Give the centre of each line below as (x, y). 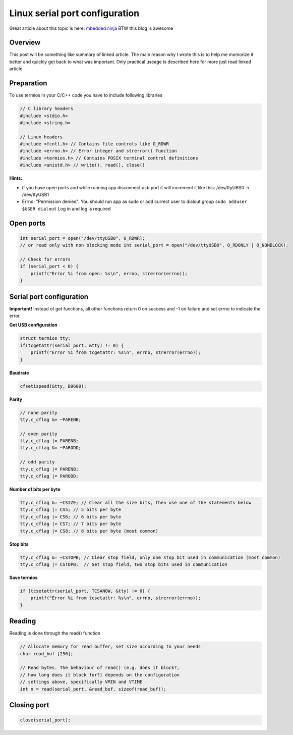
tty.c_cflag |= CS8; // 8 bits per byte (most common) (89, 531)
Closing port (29, 705)
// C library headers (47, 109)
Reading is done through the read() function (55, 633)
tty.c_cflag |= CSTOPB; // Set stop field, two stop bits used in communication (124, 564)
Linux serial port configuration (74, 13)
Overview (25, 43)
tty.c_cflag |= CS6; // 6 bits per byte (70, 517)
